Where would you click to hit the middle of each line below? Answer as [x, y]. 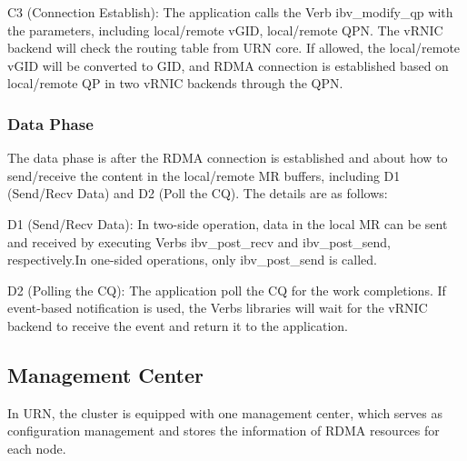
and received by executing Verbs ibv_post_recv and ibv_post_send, [199, 241]
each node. [37, 448]
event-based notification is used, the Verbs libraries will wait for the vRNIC [218, 308]
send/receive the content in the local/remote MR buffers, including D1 [204, 175]
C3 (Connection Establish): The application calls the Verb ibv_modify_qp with [230, 12]
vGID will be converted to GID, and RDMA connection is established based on [228, 65]
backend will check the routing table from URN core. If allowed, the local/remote [234, 48]
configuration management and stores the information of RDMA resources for [224, 431]
